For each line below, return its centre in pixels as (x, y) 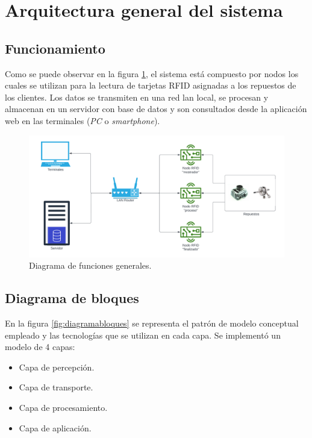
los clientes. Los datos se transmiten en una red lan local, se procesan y (137, 97)
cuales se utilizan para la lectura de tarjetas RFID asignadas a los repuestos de (151, 85)
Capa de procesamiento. (63, 407)
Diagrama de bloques (72, 298)
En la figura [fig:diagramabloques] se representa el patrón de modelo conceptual (152, 323)
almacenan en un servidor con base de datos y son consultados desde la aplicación (156, 109)
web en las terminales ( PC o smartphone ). (83, 120)
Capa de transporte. (56, 387)
